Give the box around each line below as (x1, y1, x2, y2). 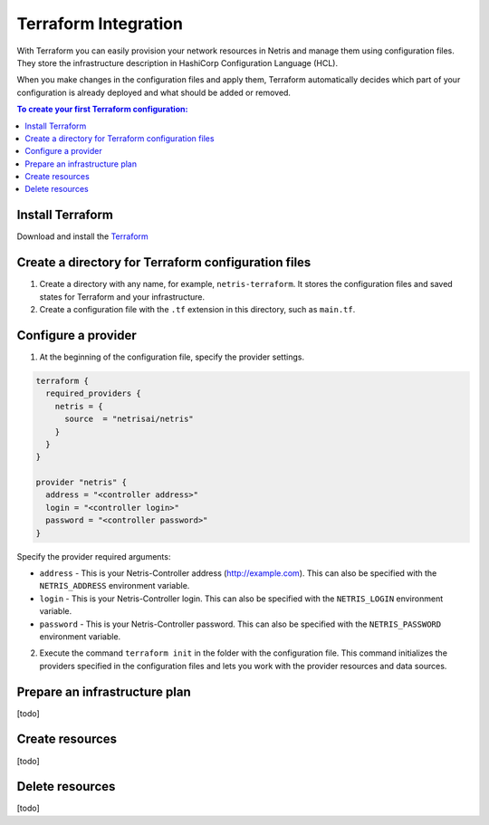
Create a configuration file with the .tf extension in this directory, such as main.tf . (39, 304, 356, 315)
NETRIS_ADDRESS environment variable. (39, 580, 190, 591)
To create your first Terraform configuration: (16, 104, 188, 115)
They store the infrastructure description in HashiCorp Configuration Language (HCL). (16, 57, 339, 68)
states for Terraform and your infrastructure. (39, 291, 206, 302)
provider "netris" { (35, 477, 127, 488)
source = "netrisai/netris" (64, 414, 194, 425)
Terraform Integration (16, 14, 183, 34)
